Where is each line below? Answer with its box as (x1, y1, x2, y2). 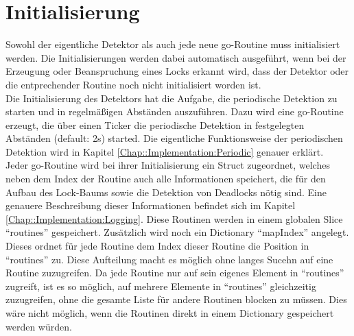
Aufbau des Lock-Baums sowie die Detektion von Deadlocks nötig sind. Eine (5, 184, 327, 199)
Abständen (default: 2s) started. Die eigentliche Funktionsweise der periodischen (5, 131, 343, 145)
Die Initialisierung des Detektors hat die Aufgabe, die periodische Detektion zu (5, 91, 338, 105)
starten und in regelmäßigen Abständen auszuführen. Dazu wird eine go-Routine (5, 104, 344, 119)
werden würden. (5, 319, 72, 333)
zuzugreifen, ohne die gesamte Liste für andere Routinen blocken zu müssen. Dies (5, 292, 347, 307)
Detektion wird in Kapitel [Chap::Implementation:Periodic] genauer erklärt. (5, 144, 324, 158)
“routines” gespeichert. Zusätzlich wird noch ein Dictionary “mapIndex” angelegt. (5, 225, 349, 239)
